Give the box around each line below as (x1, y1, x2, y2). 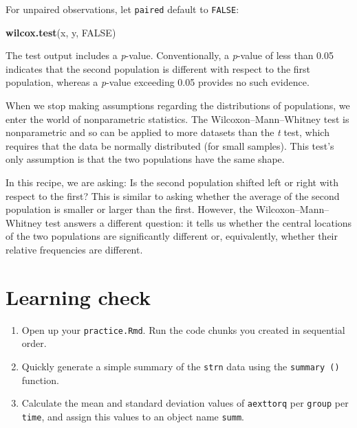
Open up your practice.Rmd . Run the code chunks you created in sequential (21, 322, 345, 337)
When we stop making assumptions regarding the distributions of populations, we (6, 98, 350, 113)
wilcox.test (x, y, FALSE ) (6, 25, 116, 39)
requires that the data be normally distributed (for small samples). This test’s (6, 138, 334, 153)
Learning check (6, 282, 151, 311)
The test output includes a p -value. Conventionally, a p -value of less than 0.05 (6, 48, 334, 63)
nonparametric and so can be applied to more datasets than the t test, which (6, 125, 329, 139)
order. (21, 336, 47, 350)
